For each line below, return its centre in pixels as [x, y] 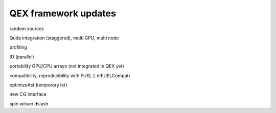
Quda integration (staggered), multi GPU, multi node [64, 38]
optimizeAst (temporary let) [38, 85]
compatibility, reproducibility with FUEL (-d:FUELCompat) [70, 75]
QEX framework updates [63, 13]
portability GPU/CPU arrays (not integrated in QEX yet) [67, 66]
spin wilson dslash [29, 104]
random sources [27, 29]
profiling [18, 47]
